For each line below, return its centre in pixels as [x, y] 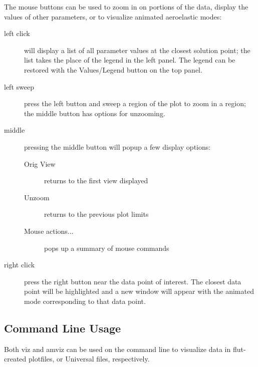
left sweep [19, 86]
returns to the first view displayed [96, 180]
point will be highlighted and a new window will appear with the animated [139, 291]
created [15, 359]
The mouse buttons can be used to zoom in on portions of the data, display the [126, 7]
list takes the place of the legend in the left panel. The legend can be [130, 60]
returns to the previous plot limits [96, 214]
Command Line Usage [63, 328]
